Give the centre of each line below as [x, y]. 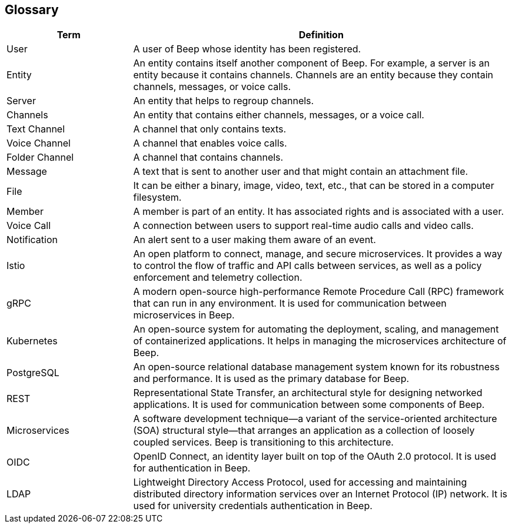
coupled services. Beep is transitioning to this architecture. [263, 442]
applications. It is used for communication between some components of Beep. [309, 405]
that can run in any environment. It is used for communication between [290, 303]
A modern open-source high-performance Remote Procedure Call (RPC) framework [319, 292]
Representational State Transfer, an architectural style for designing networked [308, 393]
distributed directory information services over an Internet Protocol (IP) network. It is [320, 494]
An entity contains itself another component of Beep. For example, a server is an [311, 63]
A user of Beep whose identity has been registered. [247, 49]
